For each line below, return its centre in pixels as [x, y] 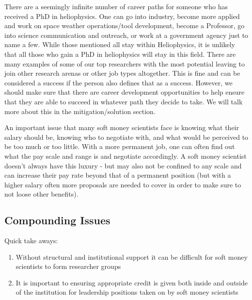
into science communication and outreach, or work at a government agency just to [126, 35]
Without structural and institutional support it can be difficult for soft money [132, 257]
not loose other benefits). [41, 194]
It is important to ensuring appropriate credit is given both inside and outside [132, 282]
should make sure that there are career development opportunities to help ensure [125, 92]
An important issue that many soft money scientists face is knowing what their [122, 127]
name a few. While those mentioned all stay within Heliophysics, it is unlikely [120, 44]
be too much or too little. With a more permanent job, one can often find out [120, 146]
